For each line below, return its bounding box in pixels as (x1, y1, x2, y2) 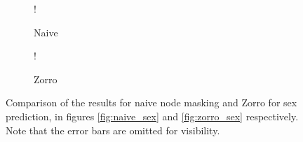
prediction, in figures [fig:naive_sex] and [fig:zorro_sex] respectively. (6, 108, 299, 123)
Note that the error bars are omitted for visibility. (6, 122, 220, 137)
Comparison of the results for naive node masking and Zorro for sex (6, 95, 297, 110)
